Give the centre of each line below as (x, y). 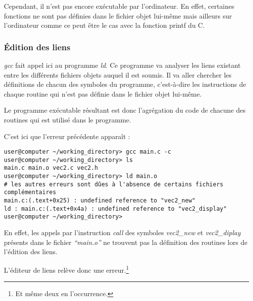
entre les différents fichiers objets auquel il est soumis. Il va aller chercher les (118, 74)
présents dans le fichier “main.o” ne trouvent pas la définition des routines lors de (126, 242)
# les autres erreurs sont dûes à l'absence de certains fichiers (114, 184)
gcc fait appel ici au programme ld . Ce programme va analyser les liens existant (122, 65)
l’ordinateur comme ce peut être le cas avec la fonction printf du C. (104, 25)
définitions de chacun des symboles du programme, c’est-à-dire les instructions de (125, 84)
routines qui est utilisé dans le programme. (68, 119)
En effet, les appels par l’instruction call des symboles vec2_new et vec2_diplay (122, 232)
